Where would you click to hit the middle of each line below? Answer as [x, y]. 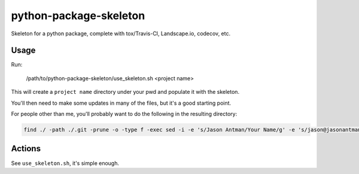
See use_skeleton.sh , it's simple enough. [65, 163]
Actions [26, 149]
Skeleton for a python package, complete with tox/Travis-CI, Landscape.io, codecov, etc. [121, 33]
